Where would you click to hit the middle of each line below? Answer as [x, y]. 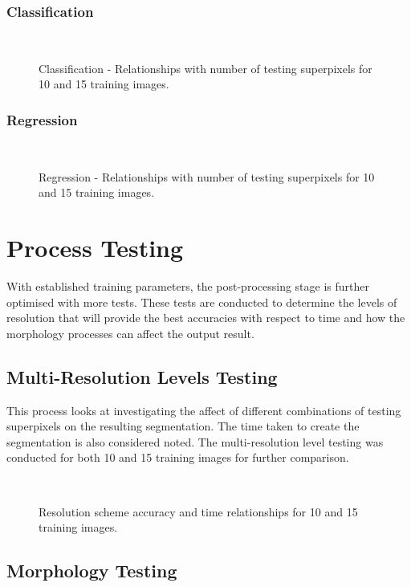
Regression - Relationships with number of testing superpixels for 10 [207, 176]
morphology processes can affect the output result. [130, 333]
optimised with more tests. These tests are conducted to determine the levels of [202, 302]
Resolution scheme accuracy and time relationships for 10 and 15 [198, 511]
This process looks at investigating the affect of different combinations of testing [204, 410]
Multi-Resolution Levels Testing [142, 376]
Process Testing [95, 248]
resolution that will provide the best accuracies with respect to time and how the [206, 318]
